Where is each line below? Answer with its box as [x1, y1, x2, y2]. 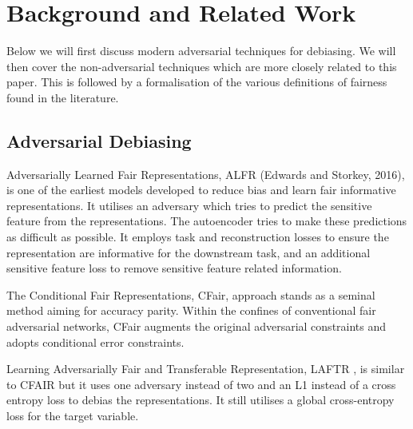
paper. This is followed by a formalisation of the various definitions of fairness [6, 73, 387, 90]
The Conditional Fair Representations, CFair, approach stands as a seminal [6, 286, 375, 303]
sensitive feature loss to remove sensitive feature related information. [6, 260, 342, 276]
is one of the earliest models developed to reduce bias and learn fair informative [6, 181, 396, 198]
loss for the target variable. [6, 407, 139, 424]
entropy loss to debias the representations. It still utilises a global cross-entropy [6, 391, 395, 408]
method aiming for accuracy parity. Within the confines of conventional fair [6, 302, 376, 319]
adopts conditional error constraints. [6, 333, 185, 350]
